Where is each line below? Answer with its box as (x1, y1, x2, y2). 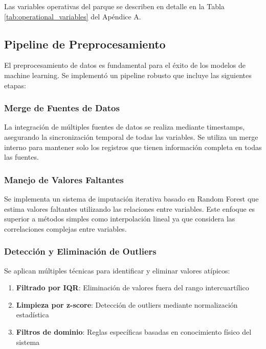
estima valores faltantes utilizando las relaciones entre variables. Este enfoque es (4, 203, 255, 214)
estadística (16, 309, 49, 320)
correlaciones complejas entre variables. (4, 223, 127, 234)
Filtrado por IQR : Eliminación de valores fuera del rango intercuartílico (16, 282, 249, 293)
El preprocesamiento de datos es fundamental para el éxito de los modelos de (4, 60, 246, 70)
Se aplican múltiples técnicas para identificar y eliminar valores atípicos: (4, 265, 230, 276)
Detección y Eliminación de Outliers (4, 245, 157, 258)
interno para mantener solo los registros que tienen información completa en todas (4, 141, 262, 152)
